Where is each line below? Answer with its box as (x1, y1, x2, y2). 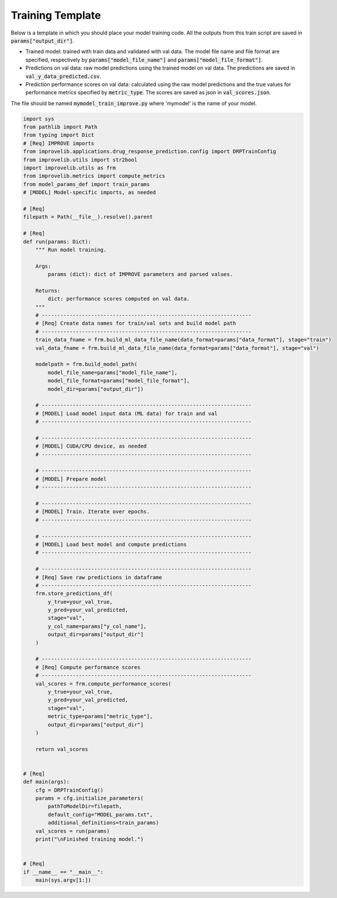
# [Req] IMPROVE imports (23, 140, 95, 146)
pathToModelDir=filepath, (47, 803, 122, 810)
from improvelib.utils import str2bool (23, 156, 137, 163)
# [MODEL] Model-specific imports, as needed (23, 189, 156, 196)
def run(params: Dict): (23, 238, 92, 245)
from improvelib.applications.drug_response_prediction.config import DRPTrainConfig (23, 148, 276, 155)
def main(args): (23, 779, 70, 785)
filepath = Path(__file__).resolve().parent (23, 214, 153, 221)
